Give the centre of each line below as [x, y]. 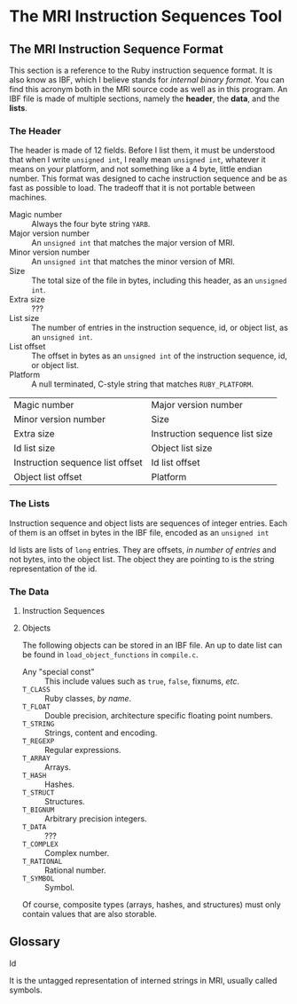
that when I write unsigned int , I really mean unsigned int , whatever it [137, 160]
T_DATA [34, 827]
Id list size [35, 448]
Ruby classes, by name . [88, 698]
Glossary [35, 942]
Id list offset [176, 463]
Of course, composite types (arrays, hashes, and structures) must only [151, 904]
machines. [28, 198]
